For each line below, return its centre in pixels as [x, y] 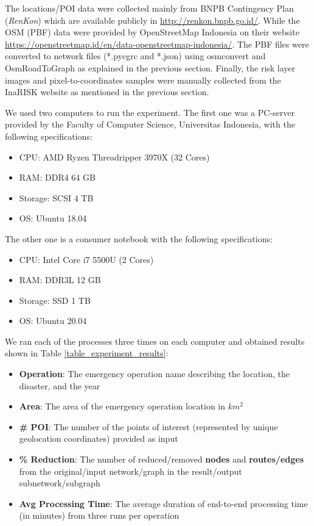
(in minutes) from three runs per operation [99, 515]
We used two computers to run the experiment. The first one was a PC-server [150, 112]
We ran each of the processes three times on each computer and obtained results [155, 341]
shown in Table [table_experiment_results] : [87, 353]
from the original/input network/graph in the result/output [131, 471]
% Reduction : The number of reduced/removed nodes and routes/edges [162, 459]
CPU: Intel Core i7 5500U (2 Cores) [86, 259]
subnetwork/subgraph [60, 483]
